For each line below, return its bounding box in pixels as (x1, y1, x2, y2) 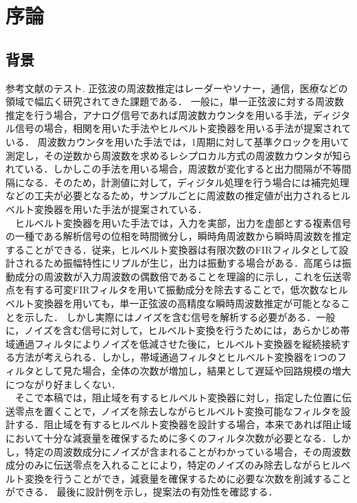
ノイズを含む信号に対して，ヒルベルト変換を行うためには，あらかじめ (24, 323, 341, 337)
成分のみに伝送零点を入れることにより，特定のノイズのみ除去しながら (5, 458, 322, 472)
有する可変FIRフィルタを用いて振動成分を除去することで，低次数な (24, 282, 329, 297)
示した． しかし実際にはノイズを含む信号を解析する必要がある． (24, 309, 316, 324)
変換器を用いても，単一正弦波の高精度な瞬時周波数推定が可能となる (34, 296, 341, 311)
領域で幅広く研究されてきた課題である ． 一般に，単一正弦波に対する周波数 (5, 94, 344, 109)
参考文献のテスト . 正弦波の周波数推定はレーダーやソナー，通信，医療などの (5, 80, 348, 95)
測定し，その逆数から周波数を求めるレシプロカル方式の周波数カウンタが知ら (5, 148, 352, 162)
